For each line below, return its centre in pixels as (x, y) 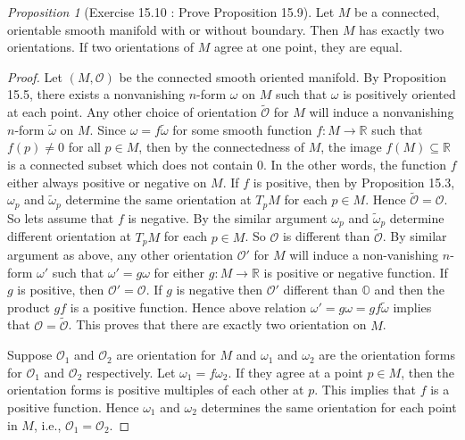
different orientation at (69, 236)
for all (84, 147)
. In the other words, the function (355, 164)
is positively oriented (399, 94)
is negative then (220, 290)
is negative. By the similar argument (228, 217)
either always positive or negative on (107, 182)
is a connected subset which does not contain (130, 164)
